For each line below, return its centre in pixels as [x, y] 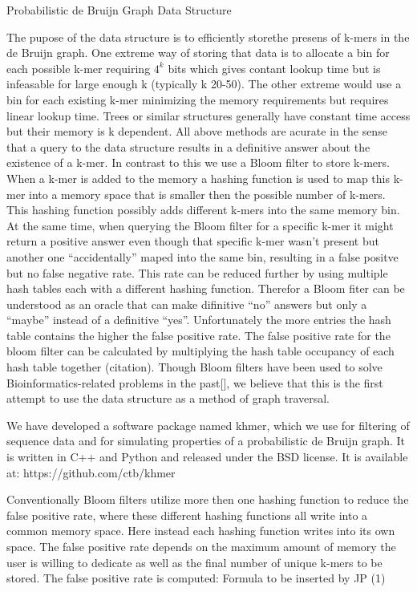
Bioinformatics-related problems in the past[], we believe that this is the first [195, 382]
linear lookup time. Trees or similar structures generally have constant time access [208, 115]
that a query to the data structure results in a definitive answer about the [188, 146]
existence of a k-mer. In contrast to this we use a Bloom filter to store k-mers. [198, 162]
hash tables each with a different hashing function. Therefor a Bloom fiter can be [206, 288]
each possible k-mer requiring [79, 68]
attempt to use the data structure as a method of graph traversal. [168, 398]
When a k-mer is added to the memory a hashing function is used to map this [198, 178]
